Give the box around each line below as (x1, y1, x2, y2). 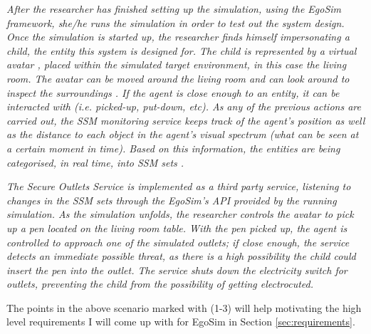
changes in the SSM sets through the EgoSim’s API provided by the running (6, 192, 337, 207)
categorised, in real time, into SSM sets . (6, 155, 184, 169)
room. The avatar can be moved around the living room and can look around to (6, 71, 350, 85)
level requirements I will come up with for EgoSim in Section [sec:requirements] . (6, 314, 355, 329)
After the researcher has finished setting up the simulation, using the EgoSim (6, 1, 342, 16)
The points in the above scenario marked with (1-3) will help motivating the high (6, 300, 362, 315)
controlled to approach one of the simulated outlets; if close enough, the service (6, 234, 350, 249)
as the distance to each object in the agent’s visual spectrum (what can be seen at (6, 127, 359, 142)
